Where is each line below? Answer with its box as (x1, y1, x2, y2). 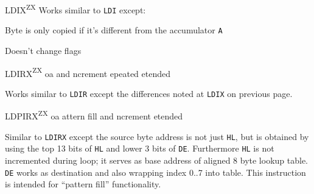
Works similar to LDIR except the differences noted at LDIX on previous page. (5, 87, 293, 99)
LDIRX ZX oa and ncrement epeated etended (5, 65, 170, 79)
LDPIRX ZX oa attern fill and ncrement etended (5, 108, 183, 122)
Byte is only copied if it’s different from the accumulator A (5, 24, 223, 36)
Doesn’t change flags (5, 44, 82, 56)
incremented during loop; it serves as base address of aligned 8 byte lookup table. (5, 154, 309, 167)
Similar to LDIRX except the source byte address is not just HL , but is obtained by (5, 130, 309, 142)
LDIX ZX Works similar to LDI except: (5, 2, 146, 16)
